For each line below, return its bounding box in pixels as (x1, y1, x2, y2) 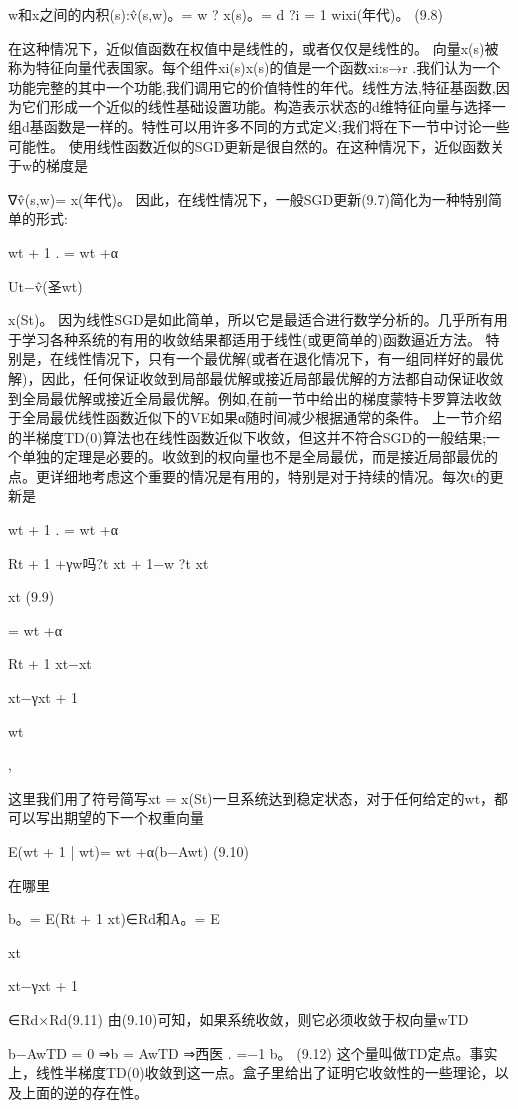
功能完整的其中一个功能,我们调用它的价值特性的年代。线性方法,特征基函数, (8, 76, 496, 97)
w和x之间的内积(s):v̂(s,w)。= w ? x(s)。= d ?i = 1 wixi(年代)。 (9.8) (8, 4, 443, 24)
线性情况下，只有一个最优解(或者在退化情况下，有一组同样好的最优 (63, 348, 504, 369)
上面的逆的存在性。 (21, 1081, 148, 1102)
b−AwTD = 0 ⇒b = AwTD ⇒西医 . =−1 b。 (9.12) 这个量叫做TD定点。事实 (8, 1042, 498, 1063)
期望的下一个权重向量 (63, 807, 204, 828)
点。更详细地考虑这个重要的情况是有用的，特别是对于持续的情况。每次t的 (8, 465, 490, 486)
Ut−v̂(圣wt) (8, 275, 83, 296)
